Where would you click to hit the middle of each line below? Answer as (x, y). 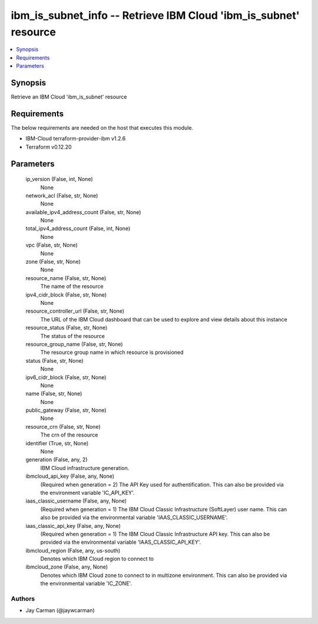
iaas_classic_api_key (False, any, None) (73, 526)
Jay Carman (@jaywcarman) (60, 610)
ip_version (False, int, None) (59, 179)
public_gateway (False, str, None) (66, 410)
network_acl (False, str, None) (62, 195)
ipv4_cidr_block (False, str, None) (66, 294)
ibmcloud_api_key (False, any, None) (70, 476)
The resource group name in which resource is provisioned (112, 352)
